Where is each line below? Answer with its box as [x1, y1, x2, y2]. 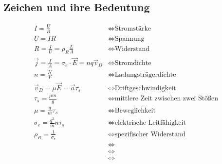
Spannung [114, 35, 145, 42]
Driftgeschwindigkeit [114, 84, 176, 92]
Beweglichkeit [114, 107, 156, 114]
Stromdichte [114, 60, 151, 67]
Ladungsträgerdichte [114, 71, 176, 78]
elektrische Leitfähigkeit [114, 119, 186, 127]
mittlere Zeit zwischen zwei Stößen [114, 95, 219, 102]
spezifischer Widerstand [114, 131, 185, 138]
